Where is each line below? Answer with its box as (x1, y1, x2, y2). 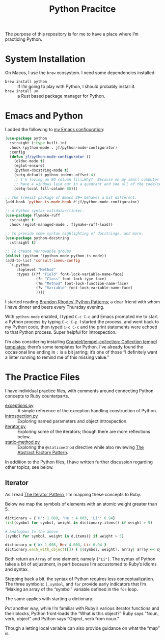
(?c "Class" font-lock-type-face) (36, 276, 107, 281)
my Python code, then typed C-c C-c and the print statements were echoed (5, 324, 158, 330)
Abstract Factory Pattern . (17, 450, 69, 455)
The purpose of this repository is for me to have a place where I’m (5, 31, 139, 37)
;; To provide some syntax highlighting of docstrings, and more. (5, 231, 144, 236)
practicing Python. (5, 36, 43, 42)
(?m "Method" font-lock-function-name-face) (36, 281, 129, 286)
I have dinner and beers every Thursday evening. (5, 304, 105, 310)
